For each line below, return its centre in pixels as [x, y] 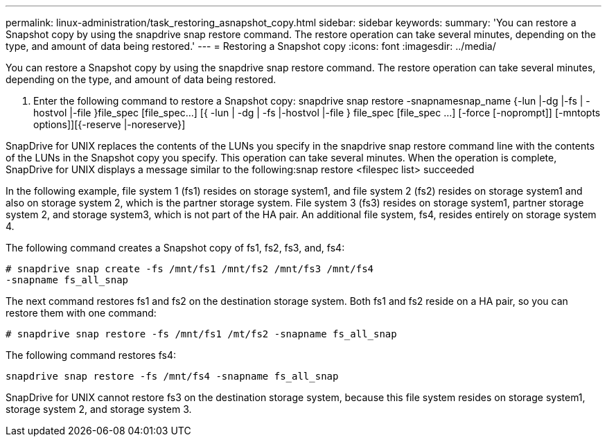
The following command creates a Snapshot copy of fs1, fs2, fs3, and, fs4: [175, 248]
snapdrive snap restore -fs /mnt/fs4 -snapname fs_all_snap [172, 376]
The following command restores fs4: [91, 355]
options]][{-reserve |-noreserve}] [109, 124]
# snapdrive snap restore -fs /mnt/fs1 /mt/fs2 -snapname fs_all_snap [201, 334]
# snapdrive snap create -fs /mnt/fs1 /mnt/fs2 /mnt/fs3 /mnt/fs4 [190, 269]
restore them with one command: [81, 313]
